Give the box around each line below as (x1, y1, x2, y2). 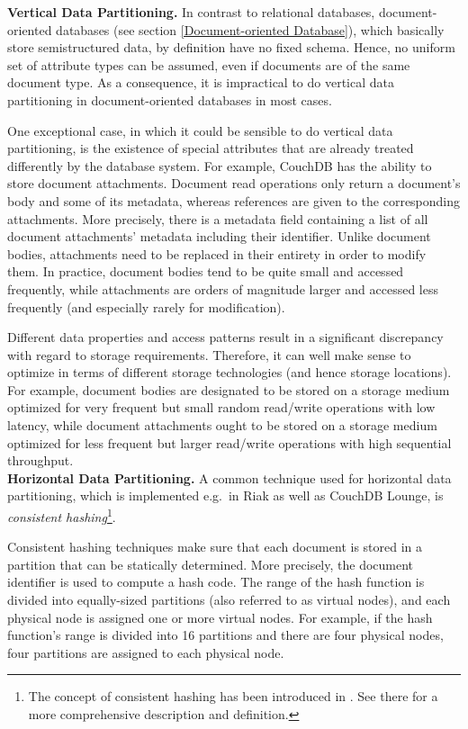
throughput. (7, 451, 74, 470)
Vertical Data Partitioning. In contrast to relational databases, (7, 3, 375, 21)
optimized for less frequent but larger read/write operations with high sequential (7, 433, 452, 452)
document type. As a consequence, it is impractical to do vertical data (7, 73, 394, 92)
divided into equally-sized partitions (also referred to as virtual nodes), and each (7, 590, 451, 609)
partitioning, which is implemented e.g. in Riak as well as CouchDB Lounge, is (7, 486, 444, 505)
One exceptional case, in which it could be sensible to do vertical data (7, 121, 393, 139)
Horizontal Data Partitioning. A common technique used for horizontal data (7, 468, 452, 487)
